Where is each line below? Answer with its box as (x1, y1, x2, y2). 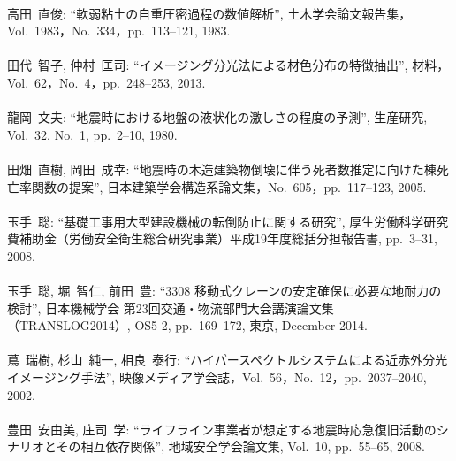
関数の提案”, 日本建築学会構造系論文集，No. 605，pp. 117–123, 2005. (31, 177, 427, 196)
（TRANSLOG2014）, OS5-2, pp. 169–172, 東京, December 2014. (7, 316, 368, 334)
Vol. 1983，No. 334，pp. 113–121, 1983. (7, 21, 231, 40)
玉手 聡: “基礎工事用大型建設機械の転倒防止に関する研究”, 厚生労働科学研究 (7, 211, 449, 230)
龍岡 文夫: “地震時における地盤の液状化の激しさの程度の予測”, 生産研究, (7, 108, 428, 127)
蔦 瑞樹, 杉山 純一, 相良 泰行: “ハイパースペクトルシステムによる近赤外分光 (7, 350, 448, 369)
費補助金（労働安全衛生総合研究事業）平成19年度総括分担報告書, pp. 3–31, (7, 229, 437, 248)
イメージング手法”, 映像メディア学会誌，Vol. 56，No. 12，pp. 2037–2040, (7, 368, 427, 387)
